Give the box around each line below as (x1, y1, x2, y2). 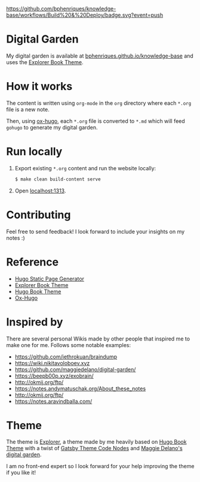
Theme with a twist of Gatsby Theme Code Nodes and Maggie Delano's (6, 445, 183, 452)
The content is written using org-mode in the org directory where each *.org (6, 99, 192, 107)
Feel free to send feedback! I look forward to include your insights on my (6, 228, 185, 235)
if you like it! (6, 469, 36, 476)
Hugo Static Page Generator (14, 275, 85, 282)
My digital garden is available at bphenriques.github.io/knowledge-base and (6, 52, 194, 59)
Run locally (6, 145, 63, 158)
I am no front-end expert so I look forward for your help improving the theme (6, 463, 195, 470)
